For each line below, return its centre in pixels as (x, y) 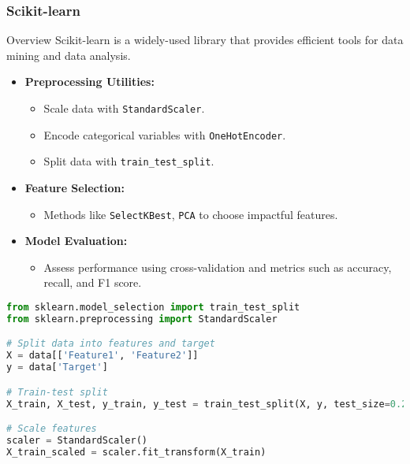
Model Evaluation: (76, 241)
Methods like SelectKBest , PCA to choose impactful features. (191, 214)
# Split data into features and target (111, 344)
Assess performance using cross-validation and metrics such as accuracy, (218, 267)
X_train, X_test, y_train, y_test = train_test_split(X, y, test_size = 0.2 (207, 404)
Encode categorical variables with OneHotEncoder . (165, 134)
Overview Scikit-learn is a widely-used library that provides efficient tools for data (205, 40)
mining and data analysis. (69, 55)
